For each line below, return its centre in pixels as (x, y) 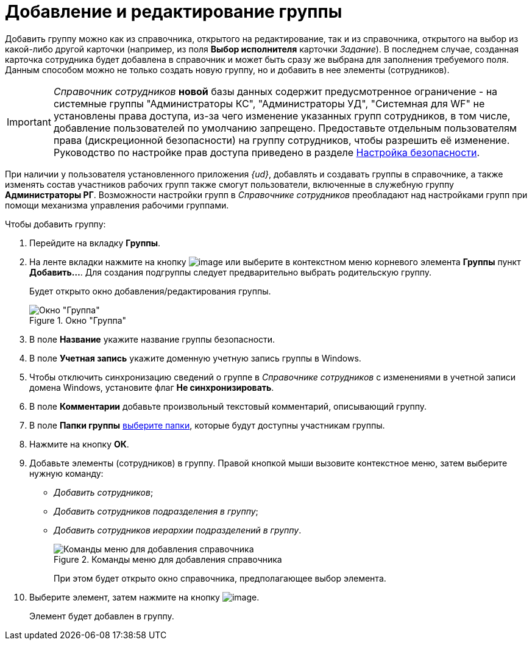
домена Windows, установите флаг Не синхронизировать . (152, 387)
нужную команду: (66, 473)
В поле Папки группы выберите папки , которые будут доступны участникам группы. (207, 425)
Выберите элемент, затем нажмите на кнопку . (144, 597)
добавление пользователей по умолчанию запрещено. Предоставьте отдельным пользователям (285, 128)
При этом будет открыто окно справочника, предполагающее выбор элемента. (220, 578)
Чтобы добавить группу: (55, 224)
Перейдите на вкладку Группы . (95, 243)
